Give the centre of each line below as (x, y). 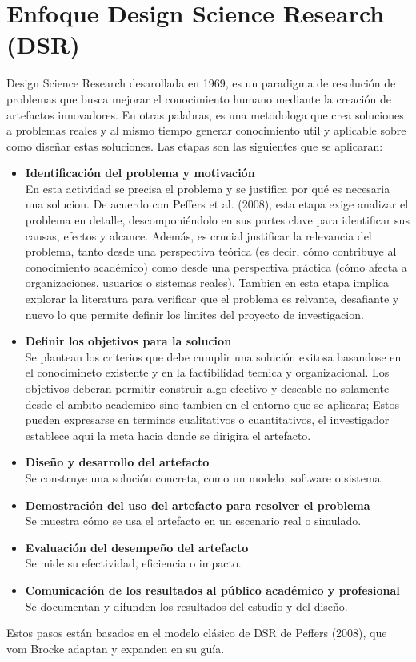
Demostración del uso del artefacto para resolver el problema (198, 505)
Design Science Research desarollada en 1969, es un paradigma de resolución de (201, 83)
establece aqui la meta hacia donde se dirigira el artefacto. (168, 435)
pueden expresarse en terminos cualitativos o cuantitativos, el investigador (207, 420)
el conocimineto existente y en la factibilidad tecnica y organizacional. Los (207, 372)
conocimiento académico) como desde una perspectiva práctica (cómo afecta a (216, 266)
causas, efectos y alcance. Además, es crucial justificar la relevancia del (198, 235)
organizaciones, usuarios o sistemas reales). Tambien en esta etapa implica (207, 283)
